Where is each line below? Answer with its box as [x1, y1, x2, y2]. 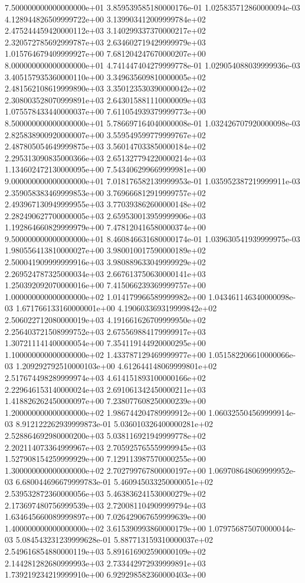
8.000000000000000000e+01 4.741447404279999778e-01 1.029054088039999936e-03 [5, 58, 300, 71]
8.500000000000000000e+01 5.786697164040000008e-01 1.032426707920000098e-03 [5, 116, 300, 129]
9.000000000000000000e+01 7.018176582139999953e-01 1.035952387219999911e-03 [5, 174, 300, 187]
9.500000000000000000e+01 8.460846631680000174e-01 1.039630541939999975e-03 [5, 232, 300, 245]
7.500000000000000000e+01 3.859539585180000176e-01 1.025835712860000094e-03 [5, 1, 300, 13]
